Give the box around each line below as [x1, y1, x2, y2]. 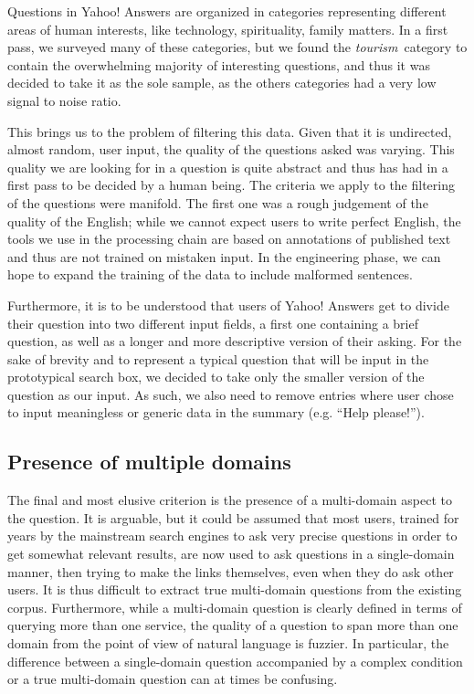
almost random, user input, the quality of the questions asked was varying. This [7, 140, 455, 159]
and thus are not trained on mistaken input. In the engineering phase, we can [7, 247, 441, 266]
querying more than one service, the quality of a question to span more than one [7, 615, 458, 635]
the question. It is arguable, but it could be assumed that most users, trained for [7, 508, 459, 527]
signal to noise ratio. [7, 90, 121, 110]
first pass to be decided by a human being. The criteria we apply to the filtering [7, 175, 455, 195]
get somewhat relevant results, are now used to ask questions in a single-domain [7, 544, 455, 563]
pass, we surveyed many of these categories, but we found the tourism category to [7, 37, 468, 57]
